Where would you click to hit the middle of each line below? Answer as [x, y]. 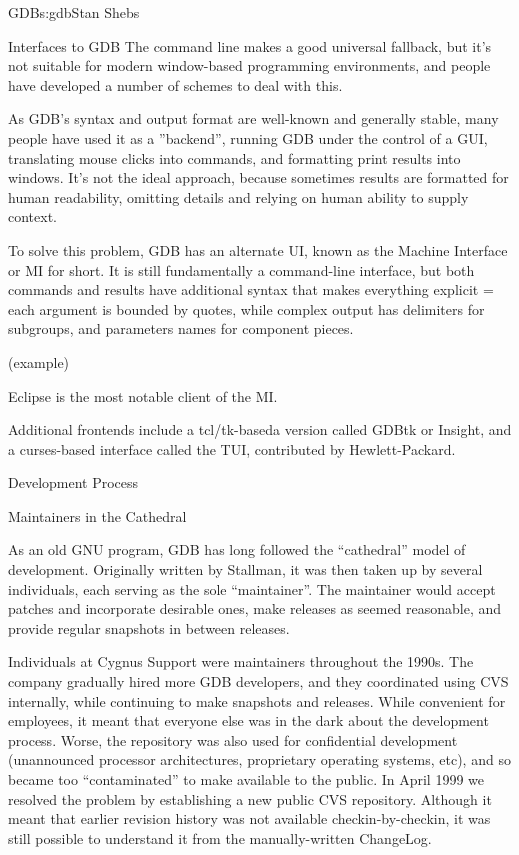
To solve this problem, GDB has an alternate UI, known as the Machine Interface [258, 249]
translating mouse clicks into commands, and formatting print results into [234, 157]
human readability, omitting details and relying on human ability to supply [238, 196]
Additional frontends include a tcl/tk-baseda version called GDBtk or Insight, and [260, 429]
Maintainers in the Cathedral [97, 515]
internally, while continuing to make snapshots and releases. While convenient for [257, 700]
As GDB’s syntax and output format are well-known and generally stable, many [253, 118]
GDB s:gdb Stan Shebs [74, 12]
